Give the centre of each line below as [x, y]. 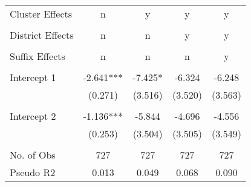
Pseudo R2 [33, 172]
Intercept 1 [33, 77]
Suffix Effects [37, 56]
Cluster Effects [41, 14]
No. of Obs [33, 155]
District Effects [42, 35]
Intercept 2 [33, 116]
